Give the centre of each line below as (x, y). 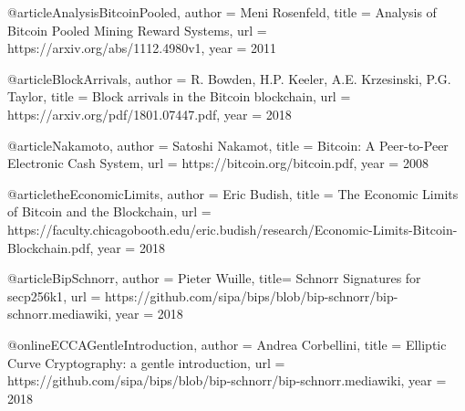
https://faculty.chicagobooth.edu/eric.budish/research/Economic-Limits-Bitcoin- (232, 229)
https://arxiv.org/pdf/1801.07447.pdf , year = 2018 (150, 114)
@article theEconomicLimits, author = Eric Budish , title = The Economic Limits (233, 193)
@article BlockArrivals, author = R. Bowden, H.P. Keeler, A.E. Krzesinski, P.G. (229, 78)
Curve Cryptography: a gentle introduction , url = (146, 362)
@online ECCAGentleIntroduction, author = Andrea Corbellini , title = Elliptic (227, 344)
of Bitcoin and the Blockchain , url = (109, 211)
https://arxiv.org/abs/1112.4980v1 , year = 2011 (142, 48)
